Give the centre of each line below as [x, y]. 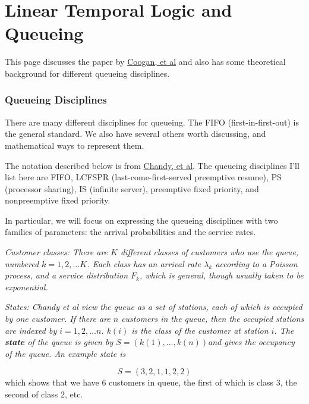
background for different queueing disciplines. [87, 73]
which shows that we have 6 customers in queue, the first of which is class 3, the [151, 382]
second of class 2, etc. [44, 394]
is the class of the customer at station [200, 330]
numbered [22, 263]
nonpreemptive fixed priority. [58, 200]
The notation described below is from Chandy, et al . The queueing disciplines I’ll [152, 165]
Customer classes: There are [56, 252]
